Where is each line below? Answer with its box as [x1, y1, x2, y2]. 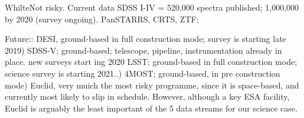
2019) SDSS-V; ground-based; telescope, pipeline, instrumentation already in [5, 44, 282, 56]
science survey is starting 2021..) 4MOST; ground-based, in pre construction [5, 67, 280, 79]
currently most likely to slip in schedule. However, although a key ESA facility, [5, 90, 290, 103]
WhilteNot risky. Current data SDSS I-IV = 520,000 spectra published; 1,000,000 [5, 1, 299, 13]
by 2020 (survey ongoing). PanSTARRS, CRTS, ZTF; [5, 12, 199, 25]
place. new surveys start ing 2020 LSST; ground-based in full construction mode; [5, 55, 298, 68]
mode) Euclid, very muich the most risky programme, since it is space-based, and [5, 78, 299, 91]
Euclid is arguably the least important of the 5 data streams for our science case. [5, 101, 298, 114]
